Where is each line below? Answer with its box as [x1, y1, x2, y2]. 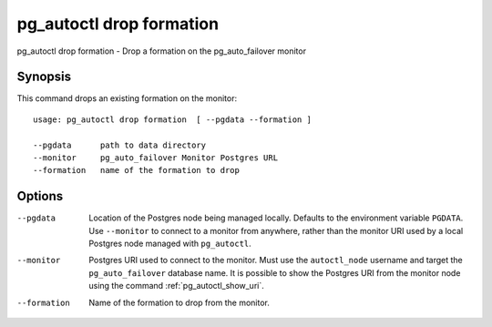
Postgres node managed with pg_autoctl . [88, 238, 252, 250]
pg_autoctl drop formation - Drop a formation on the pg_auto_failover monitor [16, 46, 307, 56]
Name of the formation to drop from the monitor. [88, 297, 271, 308]
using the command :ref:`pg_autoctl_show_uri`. [88, 281, 264, 291]
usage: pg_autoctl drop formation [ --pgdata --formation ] [33, 114, 312, 125]
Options [16, 189, 64, 204]
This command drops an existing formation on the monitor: [16, 93, 237, 104]
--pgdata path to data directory [33, 139, 207, 150]
